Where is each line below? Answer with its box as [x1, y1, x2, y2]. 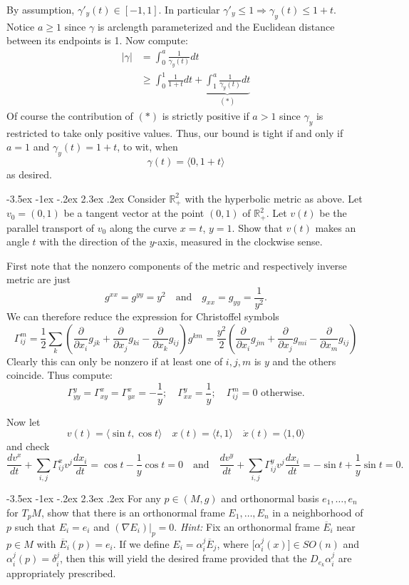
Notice [6, 19, 35, 34]
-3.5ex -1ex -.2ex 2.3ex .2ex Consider [6, 190, 166, 205]
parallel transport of [6, 220, 95, 235]
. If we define [113, 536, 170, 551]
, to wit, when [117, 139, 178, 154]
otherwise [261, 388, 302, 399]
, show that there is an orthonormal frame [41, 504, 225, 519]
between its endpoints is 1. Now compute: [6, 33, 188, 48]
